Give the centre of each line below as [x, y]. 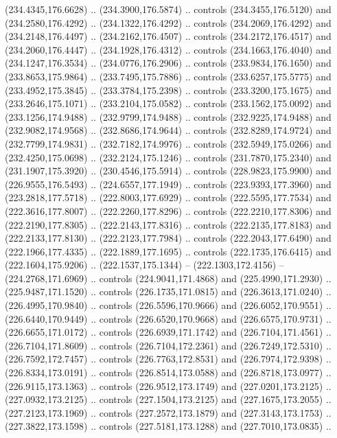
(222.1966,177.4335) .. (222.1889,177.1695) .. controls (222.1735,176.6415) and [168, 251]
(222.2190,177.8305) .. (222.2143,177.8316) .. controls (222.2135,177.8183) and [168, 224]
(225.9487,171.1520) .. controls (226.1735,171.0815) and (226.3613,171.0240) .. [168, 291]
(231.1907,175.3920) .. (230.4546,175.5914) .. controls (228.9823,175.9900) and [168, 171]
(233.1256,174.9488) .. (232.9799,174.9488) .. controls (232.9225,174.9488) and [168, 116]
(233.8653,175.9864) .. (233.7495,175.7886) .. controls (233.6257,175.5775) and [168, 76]
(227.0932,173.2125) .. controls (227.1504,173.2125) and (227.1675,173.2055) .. [168, 399]
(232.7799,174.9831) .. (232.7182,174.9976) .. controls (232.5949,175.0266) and [168, 143]
